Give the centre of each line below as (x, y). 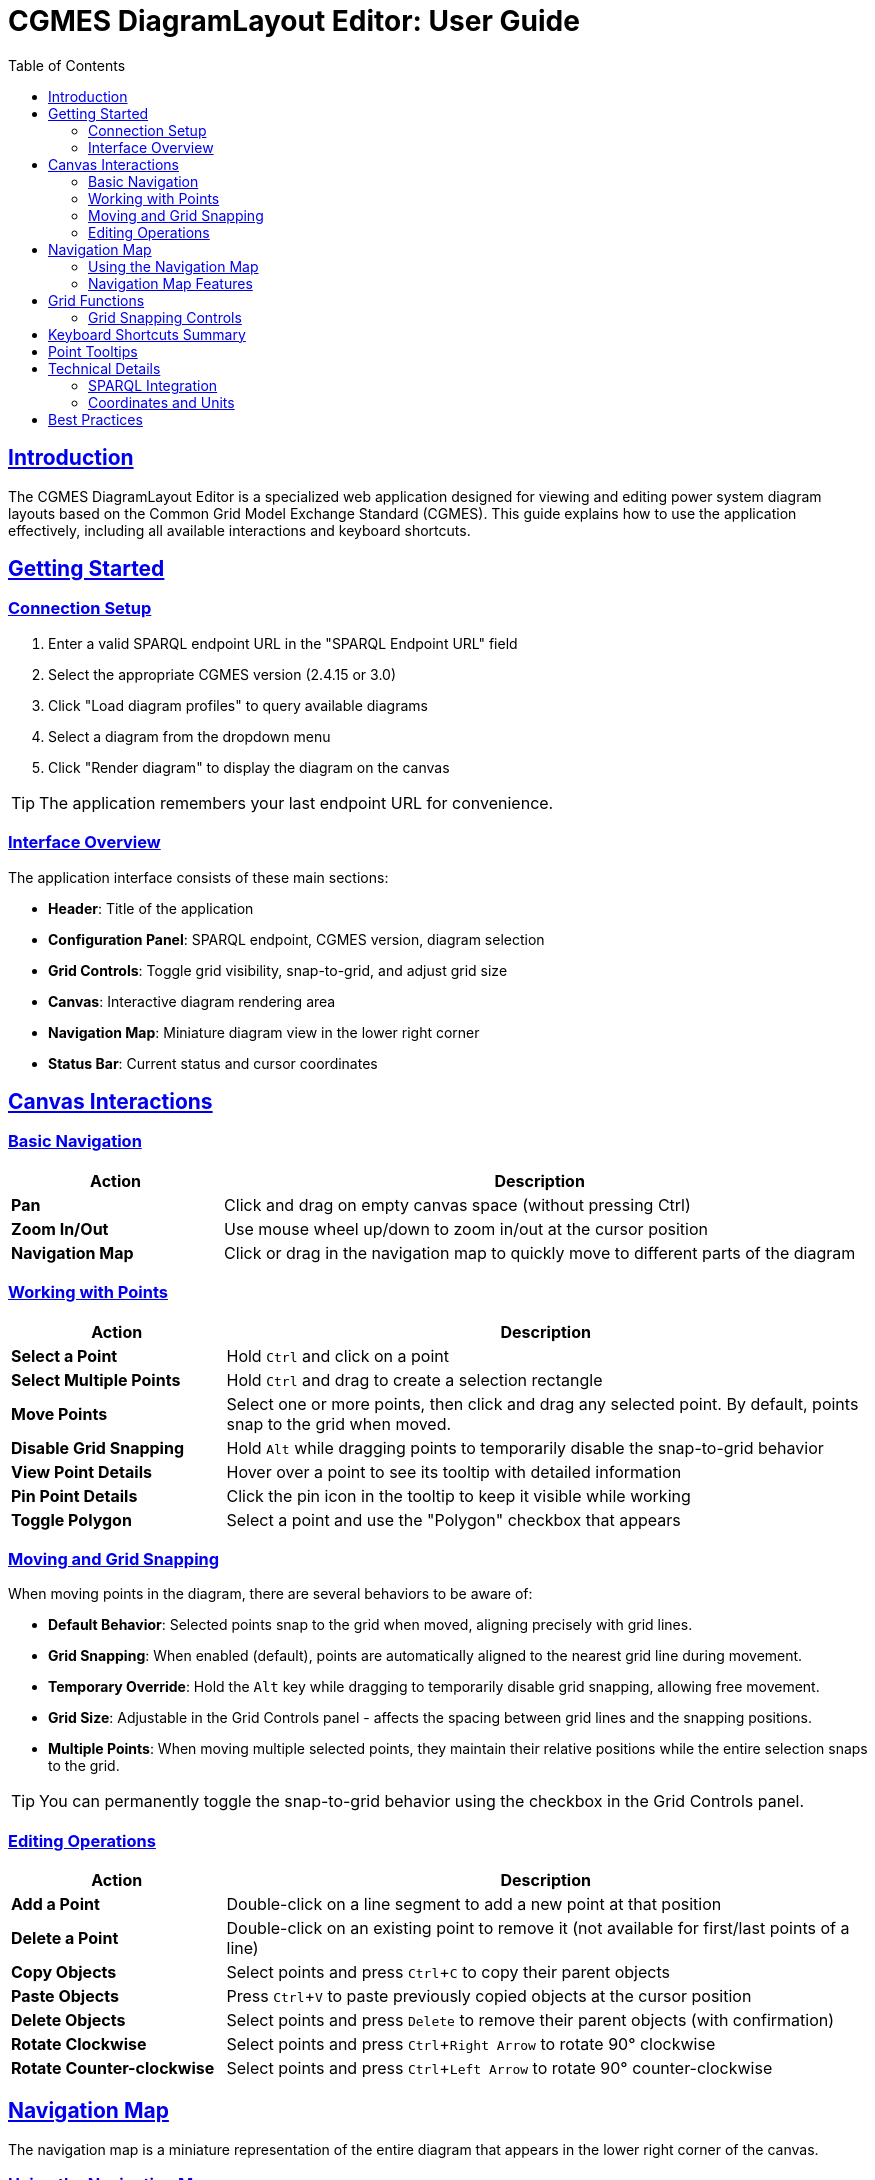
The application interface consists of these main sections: (198, 877)
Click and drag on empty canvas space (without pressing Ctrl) (457, 1204)
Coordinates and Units (161, 402)
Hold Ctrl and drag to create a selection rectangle (414, 1379)
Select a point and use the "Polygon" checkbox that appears (453, 1519)
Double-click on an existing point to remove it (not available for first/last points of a (538, 1928)
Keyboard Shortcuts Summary (147, 334)
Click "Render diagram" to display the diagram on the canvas (249, 767)
